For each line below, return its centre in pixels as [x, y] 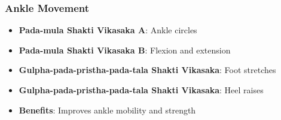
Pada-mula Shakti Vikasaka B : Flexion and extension [125, 50]
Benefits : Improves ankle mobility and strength [107, 110]
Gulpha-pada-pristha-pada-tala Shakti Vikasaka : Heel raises [141, 90]
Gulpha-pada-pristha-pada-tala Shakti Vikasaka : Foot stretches [147, 70]
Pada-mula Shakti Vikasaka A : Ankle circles [108, 30]
